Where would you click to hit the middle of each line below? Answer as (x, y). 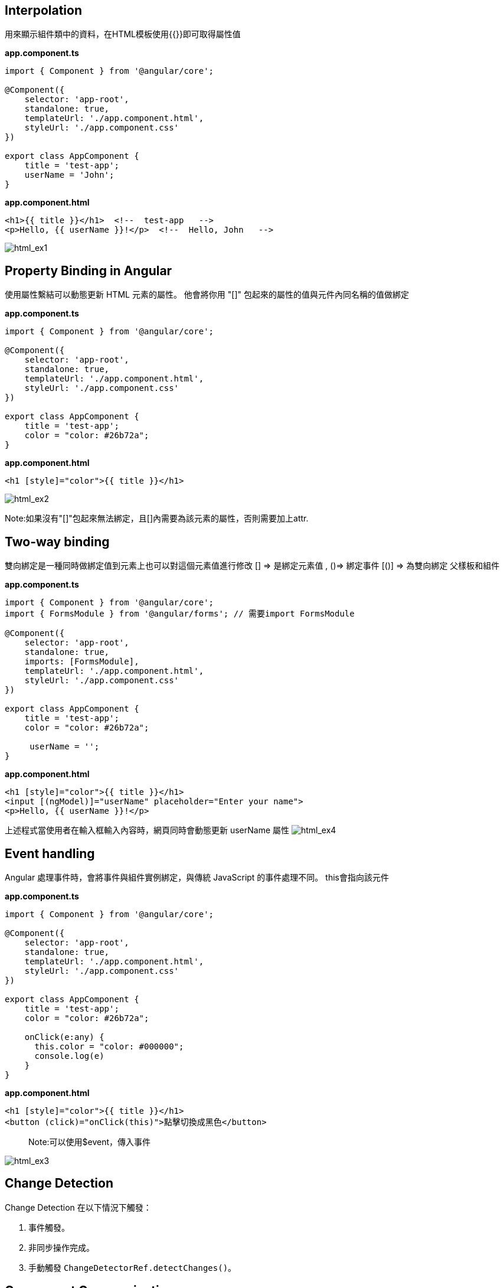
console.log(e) (69, 1056)
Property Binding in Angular (89, 270)
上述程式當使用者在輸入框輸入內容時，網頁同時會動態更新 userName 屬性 (147, 830)
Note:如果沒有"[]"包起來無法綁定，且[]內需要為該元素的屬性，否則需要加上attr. (157, 519)
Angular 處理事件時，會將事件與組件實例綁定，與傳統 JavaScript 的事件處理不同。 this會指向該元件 (197, 877)
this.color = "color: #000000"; (109, 1046)
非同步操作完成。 (61, 1247)
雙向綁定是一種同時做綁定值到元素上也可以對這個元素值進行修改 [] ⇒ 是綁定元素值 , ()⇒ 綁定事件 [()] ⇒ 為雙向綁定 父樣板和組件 (252, 566)
